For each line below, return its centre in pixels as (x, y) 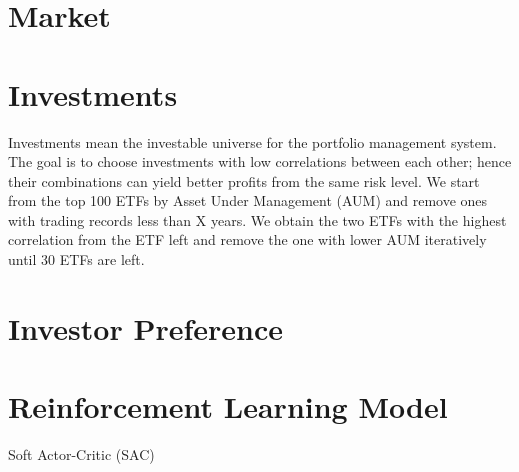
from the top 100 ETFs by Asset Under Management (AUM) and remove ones (248, 200)
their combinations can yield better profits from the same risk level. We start (244, 180)
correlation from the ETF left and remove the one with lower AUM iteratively (247, 239)
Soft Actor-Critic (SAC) (81, 454)
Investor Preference (145, 327)
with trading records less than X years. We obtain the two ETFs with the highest (257, 219)
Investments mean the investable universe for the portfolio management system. (252, 141)
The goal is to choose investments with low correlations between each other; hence (260, 161)
